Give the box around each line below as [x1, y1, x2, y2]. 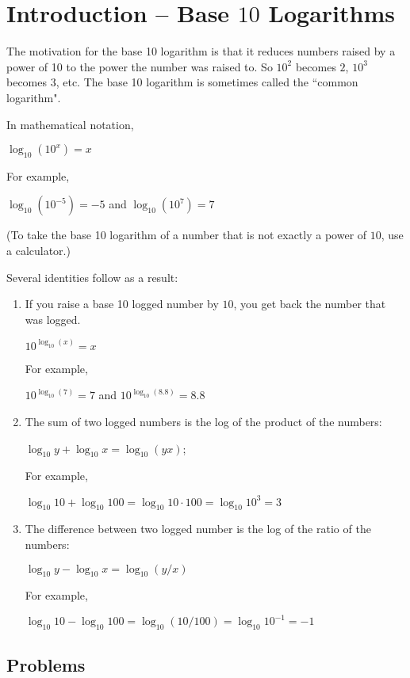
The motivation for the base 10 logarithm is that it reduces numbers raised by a [6, 43, 396, 59]
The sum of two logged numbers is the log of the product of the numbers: [25, 413, 382, 430]
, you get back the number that [233, 295, 386, 312]
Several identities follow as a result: [6, 269, 178, 285]
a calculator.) [6, 242, 71, 259]
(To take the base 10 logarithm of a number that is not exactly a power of [6, 227, 367, 243]
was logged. [25, 310, 81, 327]
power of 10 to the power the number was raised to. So [6, 58, 273, 74]
